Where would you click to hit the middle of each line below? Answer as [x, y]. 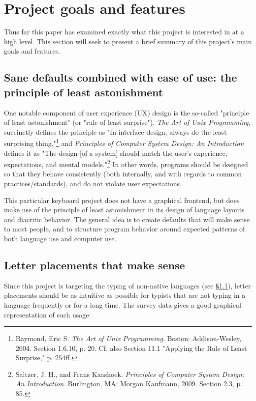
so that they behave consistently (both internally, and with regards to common [123, 174]
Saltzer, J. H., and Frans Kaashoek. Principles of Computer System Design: [130, 374]
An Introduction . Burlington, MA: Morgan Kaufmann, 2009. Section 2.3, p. [129, 384]
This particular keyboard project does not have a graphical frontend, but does [122, 200]
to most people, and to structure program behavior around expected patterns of [125, 229]
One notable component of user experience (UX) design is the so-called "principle [127, 112]
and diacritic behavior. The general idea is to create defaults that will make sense [127, 219]
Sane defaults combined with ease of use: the [121, 77]
